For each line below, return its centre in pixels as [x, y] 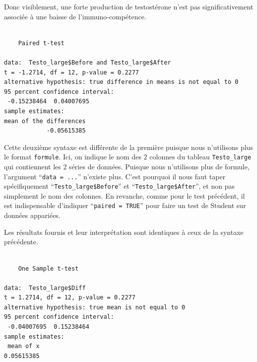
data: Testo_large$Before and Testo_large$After [88, 62]
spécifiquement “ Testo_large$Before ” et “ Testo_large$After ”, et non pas [119, 186]
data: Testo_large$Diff [45, 288]
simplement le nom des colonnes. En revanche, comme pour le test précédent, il [125, 195]
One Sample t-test [48, 268]
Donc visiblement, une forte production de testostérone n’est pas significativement [129, 6]
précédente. [21, 242]
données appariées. [32, 215]
